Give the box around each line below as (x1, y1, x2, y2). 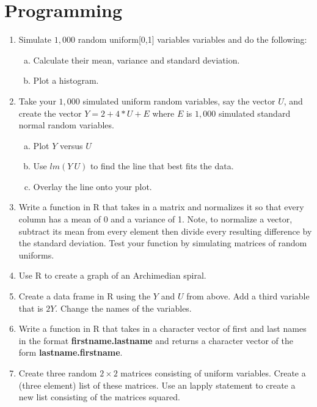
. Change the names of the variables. (55, 301, 192, 314)
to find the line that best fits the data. (90, 159, 234, 172)
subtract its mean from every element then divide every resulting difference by (18, 224, 312, 237)
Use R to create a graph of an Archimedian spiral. (18, 269, 206, 282)
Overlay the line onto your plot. (33, 180, 152, 193)
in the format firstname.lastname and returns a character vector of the (18, 334, 293, 346)
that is (18, 301, 43, 314)
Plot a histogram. (33, 74, 99, 87)
